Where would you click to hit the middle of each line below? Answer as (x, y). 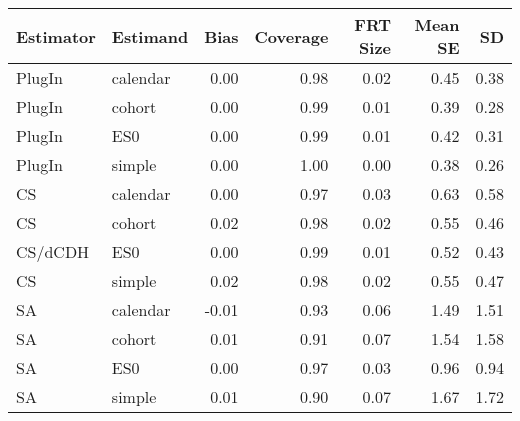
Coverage (291, 36)
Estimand (150, 36)
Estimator (56, 36)
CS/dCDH (53, 251)
